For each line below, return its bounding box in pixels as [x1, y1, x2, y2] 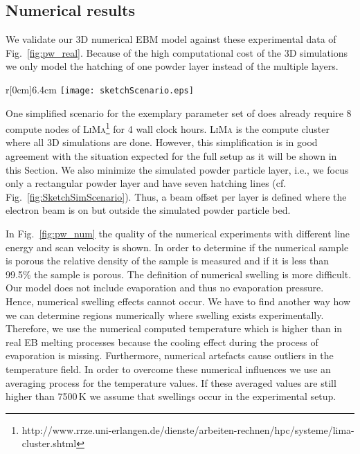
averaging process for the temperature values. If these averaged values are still [6, 375, 336, 390]
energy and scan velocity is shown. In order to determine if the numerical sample [6, 239, 349, 254]
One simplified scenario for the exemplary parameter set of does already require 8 [6, 105, 352, 120]
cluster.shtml [21, 436, 77, 451]
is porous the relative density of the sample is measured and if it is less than [6, 253, 330, 268]
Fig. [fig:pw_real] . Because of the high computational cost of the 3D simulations [6, 45, 348, 60]
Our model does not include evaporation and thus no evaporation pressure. [6, 280, 324, 295]
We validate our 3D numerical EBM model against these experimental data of [6, 32, 336, 46]
